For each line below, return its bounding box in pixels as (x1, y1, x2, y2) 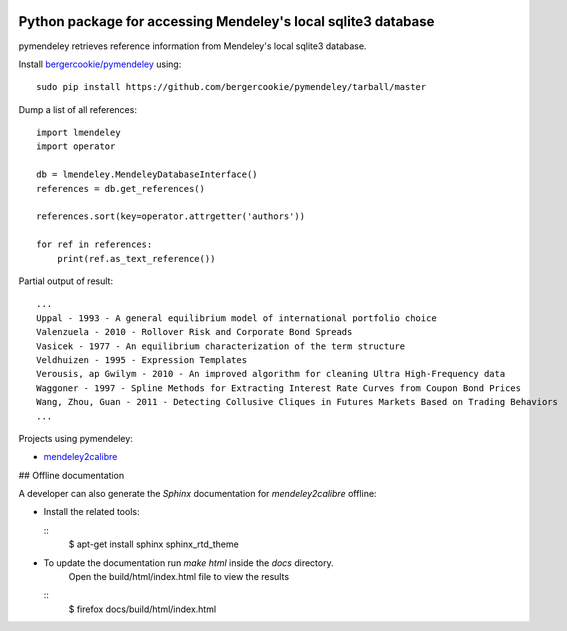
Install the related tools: (43, 506, 140, 518)
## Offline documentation (18, 469, 125, 481)
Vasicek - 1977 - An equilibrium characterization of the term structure (36, 340, 406, 352)
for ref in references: (36, 239, 153, 250)
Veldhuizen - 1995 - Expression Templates (36, 354, 248, 365)
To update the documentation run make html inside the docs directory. (43, 556, 334, 569)
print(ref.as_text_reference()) (56, 253, 216, 264)
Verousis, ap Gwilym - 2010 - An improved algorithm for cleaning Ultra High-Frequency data (36, 368, 506, 380)
